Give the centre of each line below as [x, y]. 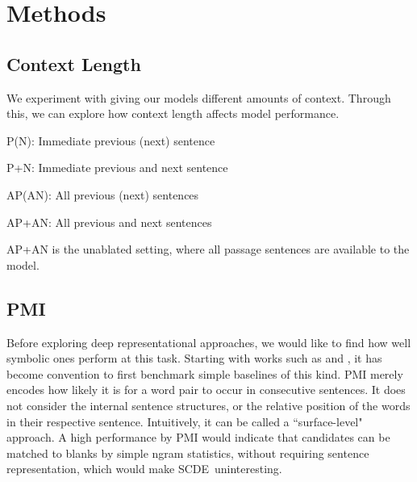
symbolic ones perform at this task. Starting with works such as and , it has [194, 358]
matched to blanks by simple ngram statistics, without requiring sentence [188, 453]
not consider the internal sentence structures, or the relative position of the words [208, 405]
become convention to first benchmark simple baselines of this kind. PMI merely [205, 373]
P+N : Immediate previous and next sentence [117, 168]
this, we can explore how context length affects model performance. [173, 113]
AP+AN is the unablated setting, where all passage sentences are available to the [208, 249]
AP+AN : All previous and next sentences [109, 222]
